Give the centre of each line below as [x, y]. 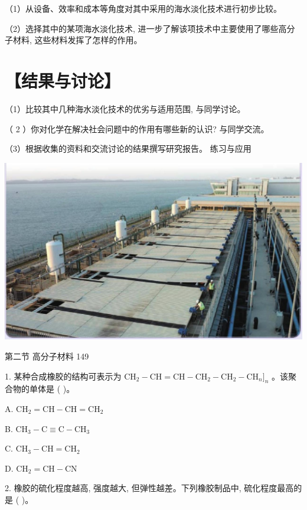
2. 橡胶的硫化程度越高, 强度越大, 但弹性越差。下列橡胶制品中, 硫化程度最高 [149, 488]
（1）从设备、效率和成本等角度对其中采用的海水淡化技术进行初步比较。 [143, 8]
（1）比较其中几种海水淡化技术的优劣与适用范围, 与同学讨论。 [125, 108]
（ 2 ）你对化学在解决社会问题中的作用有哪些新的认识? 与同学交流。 [137, 128]
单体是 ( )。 [52, 389]
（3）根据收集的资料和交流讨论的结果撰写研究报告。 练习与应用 [128, 148]
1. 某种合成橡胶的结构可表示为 [63, 376]
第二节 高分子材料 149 [47, 356]
